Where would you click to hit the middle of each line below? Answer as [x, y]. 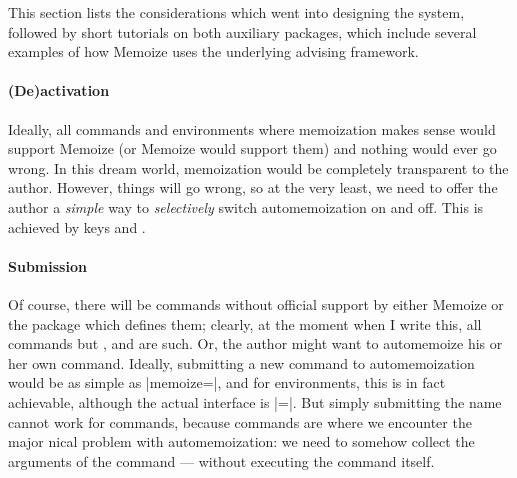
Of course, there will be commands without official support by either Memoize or [256, 303]
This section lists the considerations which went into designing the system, [236, 12]
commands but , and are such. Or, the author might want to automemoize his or [255, 343]
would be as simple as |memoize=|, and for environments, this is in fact [227, 382]
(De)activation [59, 90]
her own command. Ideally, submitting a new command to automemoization [241, 362]
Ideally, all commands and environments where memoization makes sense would [252, 128]
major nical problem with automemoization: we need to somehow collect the [241, 441]
